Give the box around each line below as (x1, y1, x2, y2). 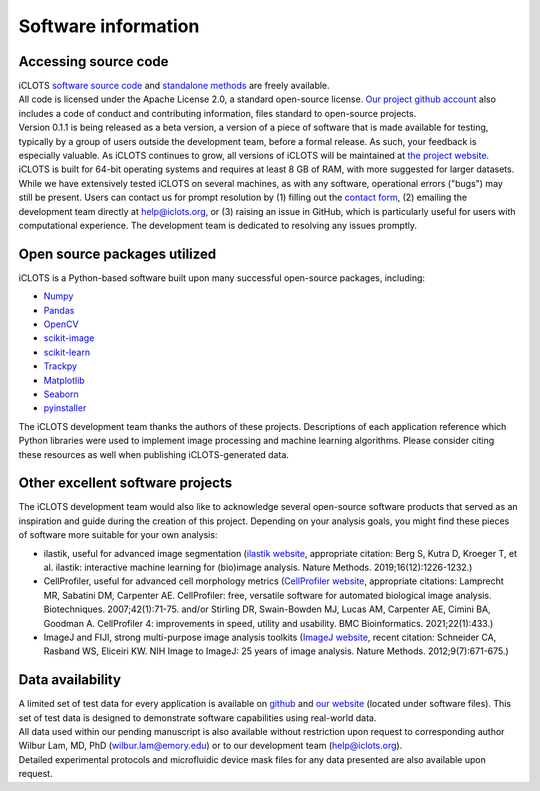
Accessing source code (18, 53, 169, 70)
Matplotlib (43, 374, 85, 386)
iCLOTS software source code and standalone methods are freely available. (18, 80, 330, 92)
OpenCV (43, 318, 79, 330)
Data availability (18, 671, 122, 689)
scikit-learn (43, 346, 90, 358)
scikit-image (43, 332, 95, 344)
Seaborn (43, 388, 79, 400)
